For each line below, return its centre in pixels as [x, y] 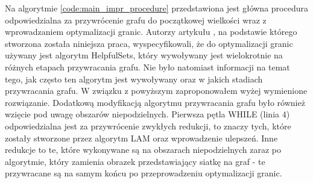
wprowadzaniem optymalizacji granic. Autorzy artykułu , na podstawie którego [151, 32]
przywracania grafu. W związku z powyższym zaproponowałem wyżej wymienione [156, 91]
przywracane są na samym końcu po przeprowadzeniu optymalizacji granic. [144, 173]
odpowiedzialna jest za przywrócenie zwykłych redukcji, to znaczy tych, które [148, 126]
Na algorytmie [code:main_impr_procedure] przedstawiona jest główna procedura [156, 8]
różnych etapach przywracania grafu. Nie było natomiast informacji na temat [147, 67]
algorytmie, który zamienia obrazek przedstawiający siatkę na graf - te [135, 161]
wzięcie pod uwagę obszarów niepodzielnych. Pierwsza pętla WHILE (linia [142, 114]
